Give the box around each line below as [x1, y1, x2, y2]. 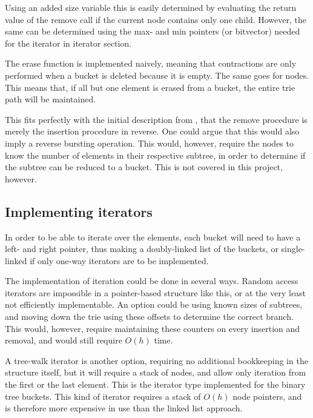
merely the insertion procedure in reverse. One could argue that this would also [5, 125, 300, 138]
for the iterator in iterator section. [5, 36, 132, 49]
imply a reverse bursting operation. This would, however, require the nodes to [5, 136, 294, 149]
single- [281, 242, 305, 255]
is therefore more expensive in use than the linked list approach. [5, 402, 243, 414]
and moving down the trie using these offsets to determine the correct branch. [5, 310, 294, 323]
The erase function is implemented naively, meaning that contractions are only [5, 57, 297, 70]
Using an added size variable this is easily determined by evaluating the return [5, 1, 297, 13]
